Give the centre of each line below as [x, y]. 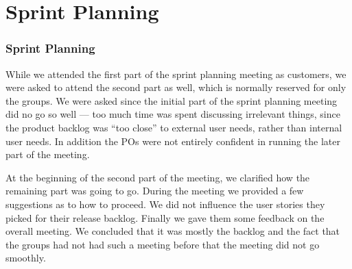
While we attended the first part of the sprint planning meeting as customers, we [176, 74]
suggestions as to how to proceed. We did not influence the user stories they [165, 204]
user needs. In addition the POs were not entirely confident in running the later [173, 141]
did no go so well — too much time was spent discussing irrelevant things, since [173, 114]
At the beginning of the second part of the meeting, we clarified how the [158, 177]
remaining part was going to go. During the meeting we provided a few [155, 191]
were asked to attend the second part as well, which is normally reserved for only [176, 87]
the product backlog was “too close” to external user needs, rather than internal [174, 127]
